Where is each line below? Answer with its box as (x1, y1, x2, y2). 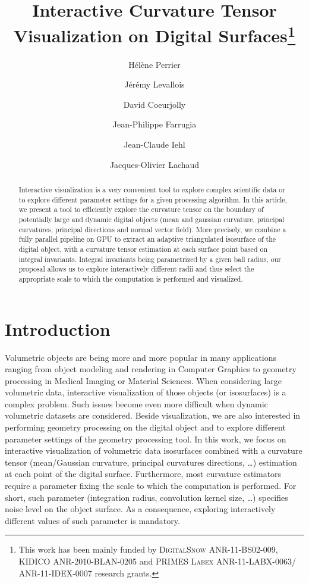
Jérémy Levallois (124, 78, 185, 91)
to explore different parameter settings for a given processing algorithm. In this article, (18, 194, 287, 204)
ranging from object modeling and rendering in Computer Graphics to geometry (5, 363, 297, 375)
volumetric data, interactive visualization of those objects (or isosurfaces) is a (5, 386, 286, 398)
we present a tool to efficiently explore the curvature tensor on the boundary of (18, 204, 264, 214)
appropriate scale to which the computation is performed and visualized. (18, 273, 243, 283)
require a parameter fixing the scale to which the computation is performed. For (5, 479, 297, 492)
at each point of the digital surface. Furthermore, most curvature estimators (5, 467, 282, 480)
